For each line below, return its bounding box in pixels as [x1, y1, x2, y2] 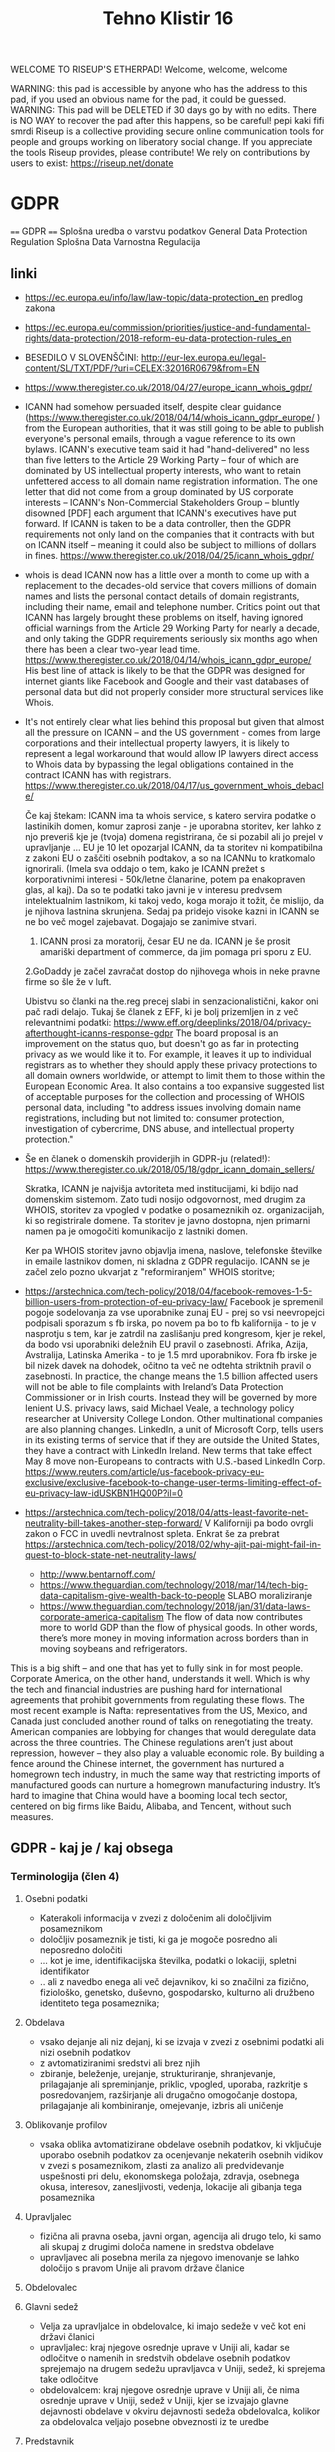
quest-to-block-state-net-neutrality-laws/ [24, 1548, 197, 1561]
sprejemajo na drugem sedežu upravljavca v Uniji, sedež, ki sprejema [39, 2362, 326, 2374]
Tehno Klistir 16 [102, 7, 234, 30]
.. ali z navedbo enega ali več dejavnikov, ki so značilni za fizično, [39, 1975, 310, 1987]
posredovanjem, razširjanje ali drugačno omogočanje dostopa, [39, 2088, 298, 2101]
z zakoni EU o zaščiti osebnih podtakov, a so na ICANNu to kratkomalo [24, 852, 316, 864]
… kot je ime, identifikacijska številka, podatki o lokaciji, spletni [39, 1954, 297, 1966]
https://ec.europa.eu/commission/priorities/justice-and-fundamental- [24, 321, 312, 333]
